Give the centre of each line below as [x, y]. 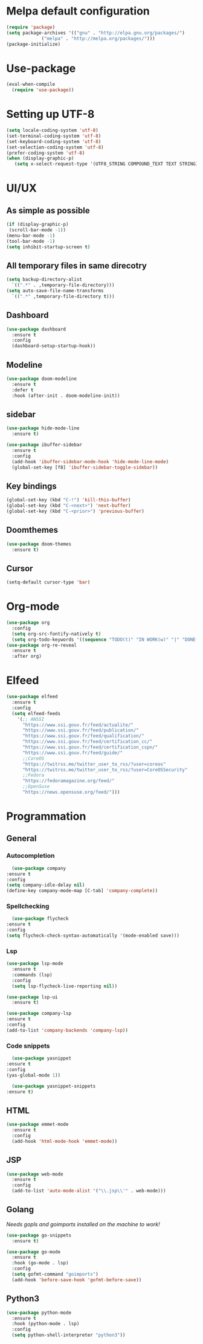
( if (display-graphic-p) [37, 225]
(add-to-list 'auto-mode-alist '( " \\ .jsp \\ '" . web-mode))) [89, 1191]
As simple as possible [48, 211]
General [22, 839]
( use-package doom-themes [39, 544]
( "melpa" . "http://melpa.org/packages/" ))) [98, 38]
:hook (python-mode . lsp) [46, 1324]
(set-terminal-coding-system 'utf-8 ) [54, 136]
